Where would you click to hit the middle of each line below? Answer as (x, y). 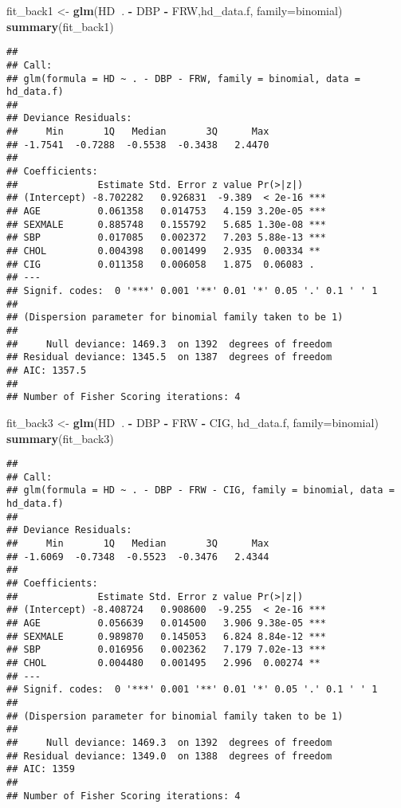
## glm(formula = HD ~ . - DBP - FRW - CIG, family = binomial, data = (200, 490)
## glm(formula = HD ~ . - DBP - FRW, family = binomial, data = (183, 78)
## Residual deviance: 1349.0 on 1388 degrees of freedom (169, 756)
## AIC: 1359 (41, 769)
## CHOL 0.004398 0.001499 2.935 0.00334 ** (163, 251)
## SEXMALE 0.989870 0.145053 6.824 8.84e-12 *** (166, 636)
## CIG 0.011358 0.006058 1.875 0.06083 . (161, 264)
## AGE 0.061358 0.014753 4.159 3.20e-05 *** (166, 212)
